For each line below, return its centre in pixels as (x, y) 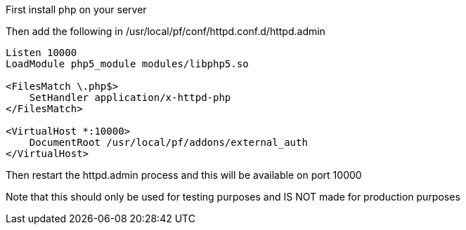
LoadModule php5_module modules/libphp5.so (127, 64)
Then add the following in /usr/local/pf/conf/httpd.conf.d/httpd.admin (166, 31)
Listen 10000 (41, 53)
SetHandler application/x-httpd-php (130, 97)
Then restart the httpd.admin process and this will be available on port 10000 (184, 175)
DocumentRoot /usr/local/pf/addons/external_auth (168, 142)
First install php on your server (76, 9)
